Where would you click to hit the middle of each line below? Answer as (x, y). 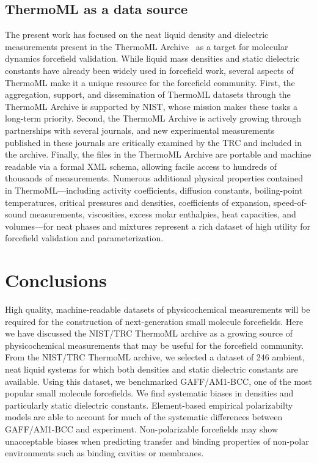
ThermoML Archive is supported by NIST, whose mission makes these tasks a (151, 106)
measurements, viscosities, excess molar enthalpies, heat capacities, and (163, 214)
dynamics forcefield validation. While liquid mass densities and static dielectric (152, 58)
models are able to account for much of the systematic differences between (144, 417)
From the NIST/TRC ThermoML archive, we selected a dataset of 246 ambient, (155, 357)
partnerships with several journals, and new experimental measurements (140, 130)
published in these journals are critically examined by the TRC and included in (153, 142)
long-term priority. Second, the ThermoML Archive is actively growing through (153, 118)
